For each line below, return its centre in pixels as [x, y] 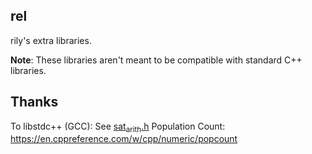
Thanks [34, 102]
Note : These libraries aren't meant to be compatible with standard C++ [156, 60]
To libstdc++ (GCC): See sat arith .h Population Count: [118, 127]
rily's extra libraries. [51, 40]
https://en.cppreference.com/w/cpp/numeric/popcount [124, 139]
